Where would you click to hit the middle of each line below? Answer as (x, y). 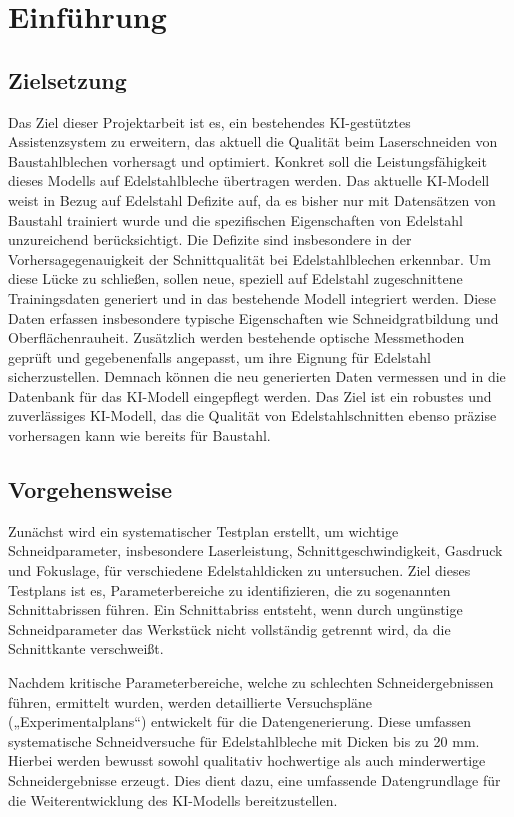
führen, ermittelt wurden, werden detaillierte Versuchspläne (190, 701)
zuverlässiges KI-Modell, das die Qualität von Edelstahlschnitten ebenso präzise (252, 415)
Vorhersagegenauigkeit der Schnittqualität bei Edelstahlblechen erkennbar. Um (249, 258)
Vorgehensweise (90, 489)
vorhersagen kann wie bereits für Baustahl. (139, 435)
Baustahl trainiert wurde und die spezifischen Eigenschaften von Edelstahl (235, 219)
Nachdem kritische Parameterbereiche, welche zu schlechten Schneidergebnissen (251, 682)
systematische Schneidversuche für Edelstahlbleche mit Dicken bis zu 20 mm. (244, 740)
